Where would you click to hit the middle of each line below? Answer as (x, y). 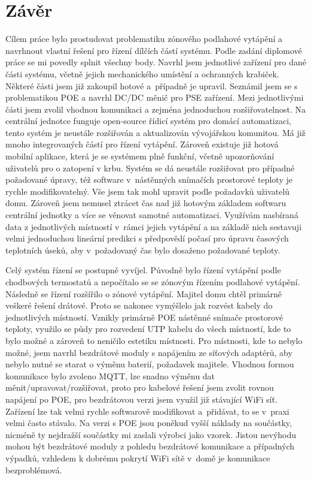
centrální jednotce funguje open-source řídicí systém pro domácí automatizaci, (148, 121)
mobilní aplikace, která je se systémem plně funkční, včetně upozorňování (140, 156)
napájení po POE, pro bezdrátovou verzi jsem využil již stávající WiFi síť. (141, 399)
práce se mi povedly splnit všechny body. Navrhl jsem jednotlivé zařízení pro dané (156, 62)
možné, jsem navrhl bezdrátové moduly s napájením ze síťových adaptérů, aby (149, 352)
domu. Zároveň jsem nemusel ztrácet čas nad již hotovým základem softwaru (146, 203)
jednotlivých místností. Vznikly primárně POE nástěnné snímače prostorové (144, 317)
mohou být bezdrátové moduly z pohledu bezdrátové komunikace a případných (150, 446)
